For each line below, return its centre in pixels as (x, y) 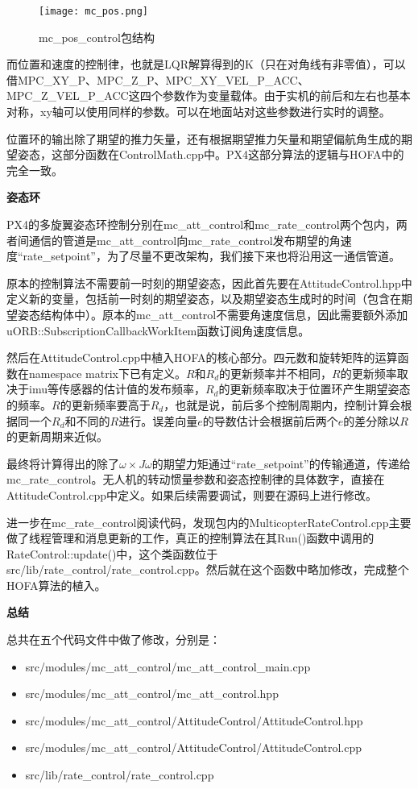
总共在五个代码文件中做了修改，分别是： (114, 640)
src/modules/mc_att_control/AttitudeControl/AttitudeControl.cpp (194, 747)
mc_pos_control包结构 (97, 37)
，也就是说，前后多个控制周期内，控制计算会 (282, 404)
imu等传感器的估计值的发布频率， (117, 389)
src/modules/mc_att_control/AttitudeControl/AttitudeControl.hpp (194, 720)
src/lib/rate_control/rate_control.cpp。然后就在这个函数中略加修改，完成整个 (208, 569)
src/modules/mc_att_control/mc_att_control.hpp (152, 693)
